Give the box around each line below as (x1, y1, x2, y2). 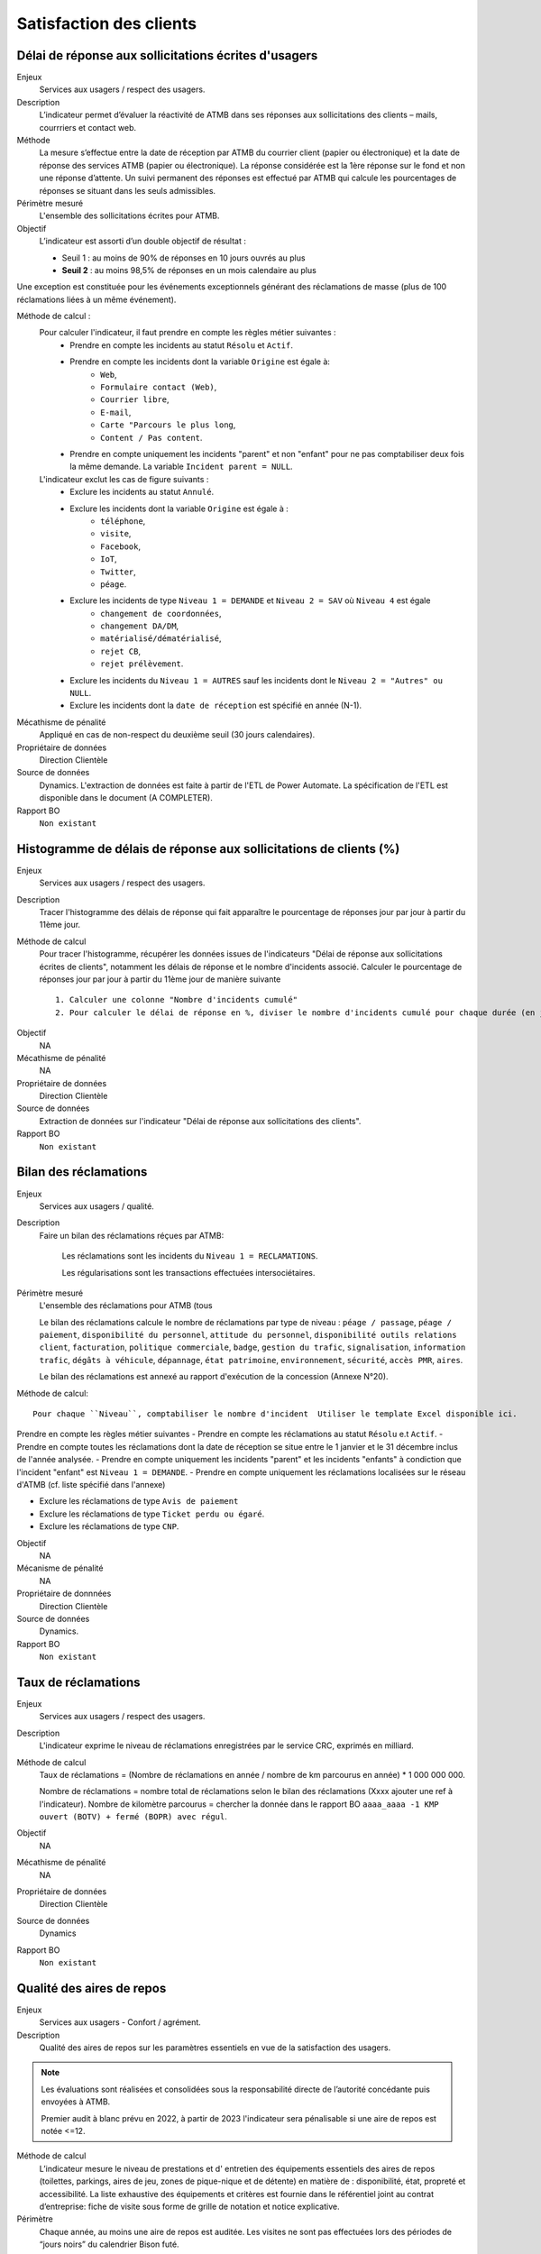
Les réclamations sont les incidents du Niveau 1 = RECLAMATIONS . (61, 1251, 318, 1261)
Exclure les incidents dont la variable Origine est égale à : (69, 503, 289, 514)
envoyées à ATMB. (41, 2096, 111, 2107)
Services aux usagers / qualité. (39, 1200, 155, 1212)
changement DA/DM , (100, 620, 179, 631)
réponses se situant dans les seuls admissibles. (39, 185, 216, 196)
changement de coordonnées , (100, 608, 222, 618)
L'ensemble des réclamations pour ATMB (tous (39, 1300, 213, 1311)
